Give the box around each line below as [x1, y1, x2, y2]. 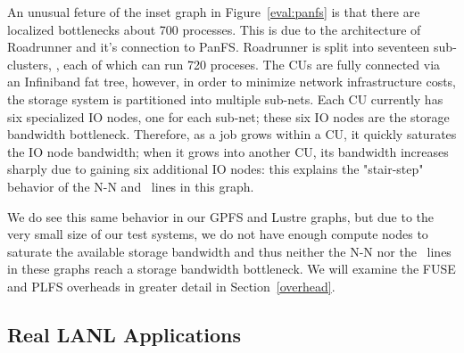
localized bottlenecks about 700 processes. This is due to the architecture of [7, 20, 421, 38]
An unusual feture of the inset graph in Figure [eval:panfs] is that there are [7, 3, 420, 21]
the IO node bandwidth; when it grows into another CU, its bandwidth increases [7, 142, 449, 160]
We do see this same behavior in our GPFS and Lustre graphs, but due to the [7, 207, 435, 226]
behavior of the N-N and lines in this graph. [7, 176, 254, 195]
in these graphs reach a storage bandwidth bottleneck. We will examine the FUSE [7, 259, 456, 278]
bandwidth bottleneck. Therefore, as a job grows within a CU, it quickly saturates [7, 125, 457, 144]
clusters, [7, 54, 52, 73]
